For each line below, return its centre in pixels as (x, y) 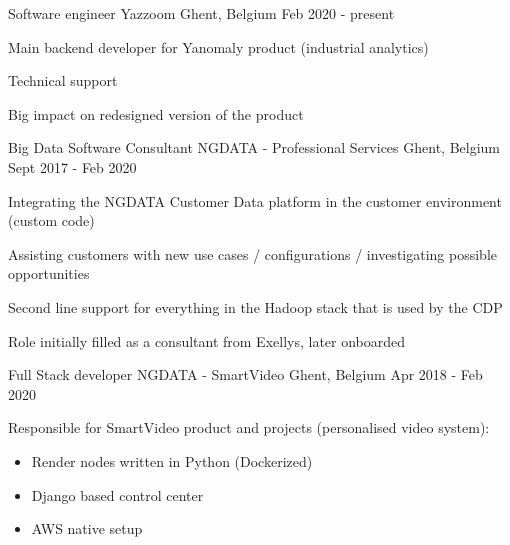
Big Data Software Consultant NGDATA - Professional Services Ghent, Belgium (254, 147)
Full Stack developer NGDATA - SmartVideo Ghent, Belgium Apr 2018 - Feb (245, 374)
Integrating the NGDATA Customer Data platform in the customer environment (255, 200)
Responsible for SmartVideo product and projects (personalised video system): (249, 427)
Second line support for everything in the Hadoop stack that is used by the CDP (255, 306)
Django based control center (117, 494)
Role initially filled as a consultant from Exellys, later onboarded (207, 340)
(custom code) (51, 220)
